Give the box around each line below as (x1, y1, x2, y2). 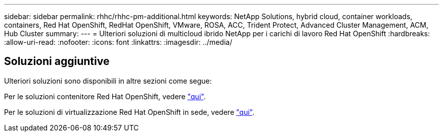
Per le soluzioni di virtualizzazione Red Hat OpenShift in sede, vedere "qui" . (4, 107, 254, 116)
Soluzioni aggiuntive (4, 55, 110, 68)
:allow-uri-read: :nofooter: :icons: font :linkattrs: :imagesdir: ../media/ (4, 38, 233, 46)
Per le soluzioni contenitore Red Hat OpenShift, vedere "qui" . (4, 92, 206, 101)
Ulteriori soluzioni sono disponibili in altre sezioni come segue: (4, 76, 212, 85)
